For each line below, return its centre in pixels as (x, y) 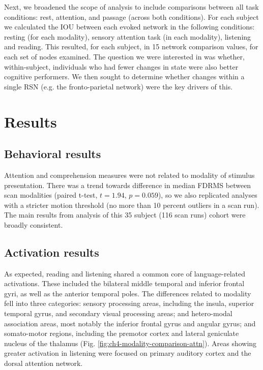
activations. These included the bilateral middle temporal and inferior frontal (124, 283)
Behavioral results (53, 154)
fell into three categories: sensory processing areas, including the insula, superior (129, 303)
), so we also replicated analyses (208, 195)
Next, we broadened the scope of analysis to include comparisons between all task (131, 7)
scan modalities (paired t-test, (51, 195)
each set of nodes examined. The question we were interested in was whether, (124, 56)
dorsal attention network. (43, 363)
